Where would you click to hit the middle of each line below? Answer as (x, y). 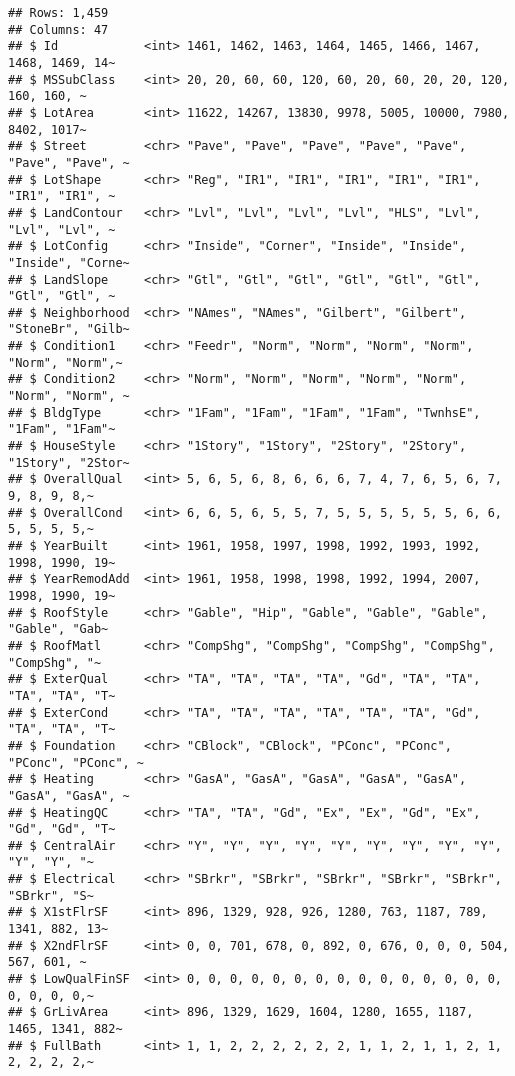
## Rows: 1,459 (58, 13)
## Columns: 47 (58, 29)
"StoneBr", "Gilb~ (69, 329)
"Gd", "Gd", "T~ (62, 829)
